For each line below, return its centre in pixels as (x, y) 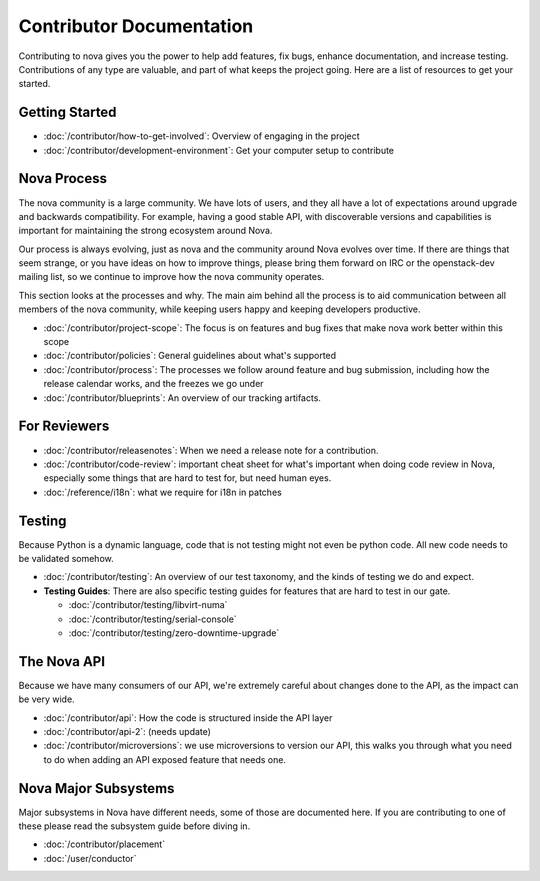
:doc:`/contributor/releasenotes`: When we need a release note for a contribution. (211, 450)
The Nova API (61, 661)
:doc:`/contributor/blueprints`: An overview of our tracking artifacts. (182, 397)
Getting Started (67, 112)
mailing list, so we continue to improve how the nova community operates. (171, 277)
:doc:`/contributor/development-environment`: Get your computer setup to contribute (219, 150)
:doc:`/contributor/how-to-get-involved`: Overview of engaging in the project (201, 136)
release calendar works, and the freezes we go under (153, 384)
